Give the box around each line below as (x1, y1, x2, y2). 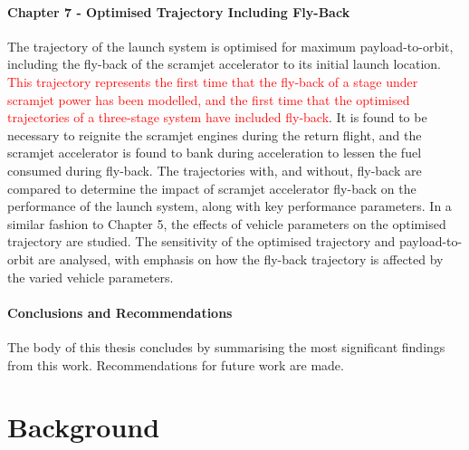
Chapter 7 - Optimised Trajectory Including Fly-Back (7, 2, 350, 21)
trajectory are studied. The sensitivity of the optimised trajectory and (7, 232, 396, 251)
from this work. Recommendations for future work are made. (7, 355, 344, 374)
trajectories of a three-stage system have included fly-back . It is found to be (7, 108, 427, 127)
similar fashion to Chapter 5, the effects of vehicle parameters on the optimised (7, 214, 446, 233)
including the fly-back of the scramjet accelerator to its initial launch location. (7, 54, 442, 73)
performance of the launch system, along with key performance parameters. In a (7, 196, 452, 215)
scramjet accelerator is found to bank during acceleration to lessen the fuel (7, 143, 422, 162)
